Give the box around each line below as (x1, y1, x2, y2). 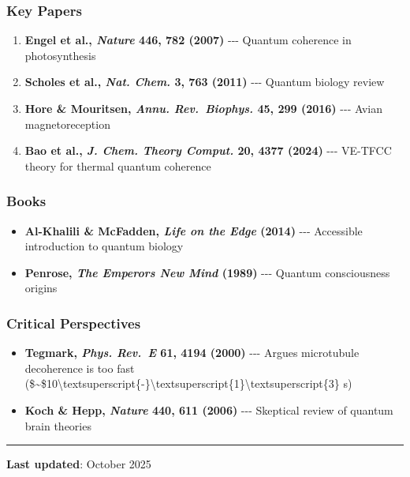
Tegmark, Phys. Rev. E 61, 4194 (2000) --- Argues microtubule (24, 344, 360, 361)
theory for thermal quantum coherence (24, 157, 211, 174)
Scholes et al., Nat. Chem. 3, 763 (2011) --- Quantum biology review (24, 73, 385, 90)
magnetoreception (24, 115, 110, 132)
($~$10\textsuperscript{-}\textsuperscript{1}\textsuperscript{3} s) (24, 375, 352, 392)
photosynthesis (24, 47, 96, 63)
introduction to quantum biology (24, 238, 184, 254)
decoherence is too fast (24, 359, 135, 376)
